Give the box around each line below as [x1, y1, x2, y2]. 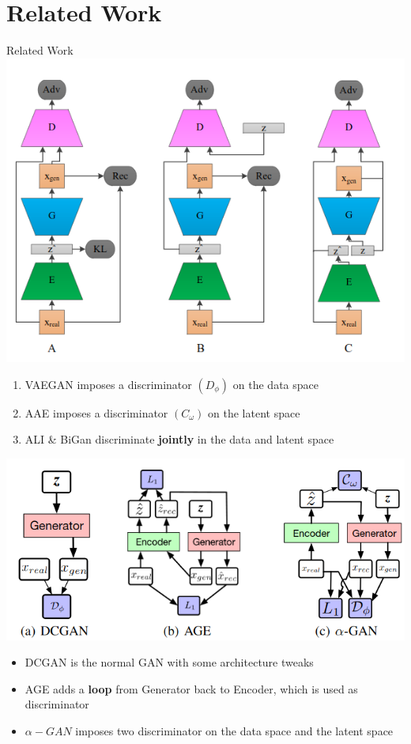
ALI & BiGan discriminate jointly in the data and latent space [25, 431, 334, 448]
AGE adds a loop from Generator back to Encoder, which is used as [25, 680, 358, 697]
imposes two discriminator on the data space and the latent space [75, 722, 394, 738]
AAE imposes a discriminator [25, 404, 168, 421]
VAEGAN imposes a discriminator [25, 376, 192, 392]
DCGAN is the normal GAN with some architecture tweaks [25, 654, 314, 670]
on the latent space [208, 404, 300, 421]
